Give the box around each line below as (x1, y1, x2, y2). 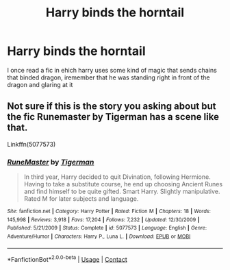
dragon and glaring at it (7, 80, 73, 88)
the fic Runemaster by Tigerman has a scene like (7, 111, 219, 123)
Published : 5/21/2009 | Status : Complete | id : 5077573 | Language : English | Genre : (7, 225, 207, 232)
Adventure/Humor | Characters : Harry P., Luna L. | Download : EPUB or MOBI (7, 233, 191, 241)
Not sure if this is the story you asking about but (7, 101, 216, 112)
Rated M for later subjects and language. (23, 195, 139, 203)
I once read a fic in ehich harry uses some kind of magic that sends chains (7, 66, 217, 74)
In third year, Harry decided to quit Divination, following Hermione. (23, 173, 211, 181)
